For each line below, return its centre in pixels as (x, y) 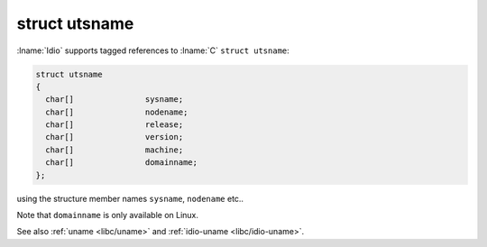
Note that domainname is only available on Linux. (107, 215)
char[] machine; (115, 150)
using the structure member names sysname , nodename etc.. (130, 198)
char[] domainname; (122, 163)
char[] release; (115, 125)
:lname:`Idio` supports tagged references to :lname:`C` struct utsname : (153, 50)
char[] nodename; (117, 112)
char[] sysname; (115, 100)
